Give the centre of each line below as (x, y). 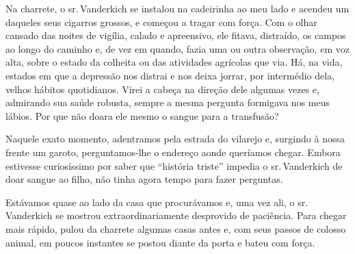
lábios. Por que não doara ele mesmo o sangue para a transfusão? (142, 115)
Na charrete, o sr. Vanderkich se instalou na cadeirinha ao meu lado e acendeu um (177, 8)
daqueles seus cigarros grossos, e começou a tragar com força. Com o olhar (161, 22)
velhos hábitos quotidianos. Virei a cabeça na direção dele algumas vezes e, (162, 89)
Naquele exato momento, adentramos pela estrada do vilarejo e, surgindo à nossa (175, 139)
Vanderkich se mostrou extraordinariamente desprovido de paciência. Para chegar (176, 215)
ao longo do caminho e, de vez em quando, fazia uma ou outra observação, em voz (177, 48)
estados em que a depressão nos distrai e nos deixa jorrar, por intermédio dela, (170, 75)
